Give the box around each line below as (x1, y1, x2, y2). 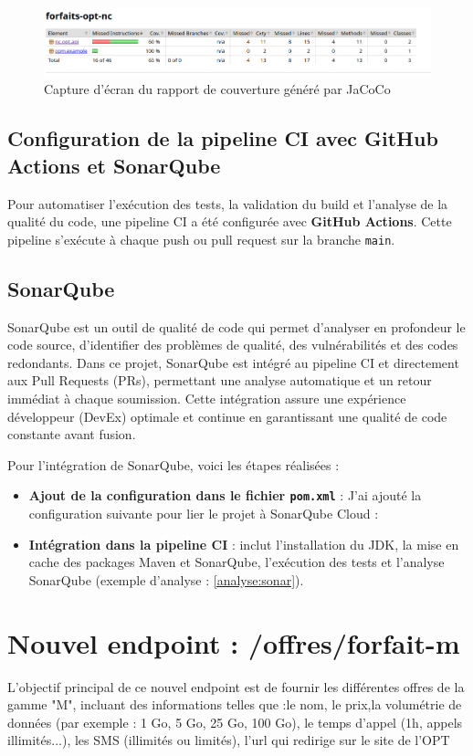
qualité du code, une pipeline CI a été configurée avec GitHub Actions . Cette (7, 212, 452, 231)
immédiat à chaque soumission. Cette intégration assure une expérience (7, 388, 406, 407)
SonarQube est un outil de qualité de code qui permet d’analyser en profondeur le (7, 317, 466, 336)
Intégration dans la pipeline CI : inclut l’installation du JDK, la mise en (28, 534, 459, 553)
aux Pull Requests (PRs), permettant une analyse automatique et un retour (7, 371, 432, 390)
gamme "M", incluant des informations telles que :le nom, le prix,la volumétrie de (7, 695, 462, 714)
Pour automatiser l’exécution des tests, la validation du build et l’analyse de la (7, 194, 448, 213)
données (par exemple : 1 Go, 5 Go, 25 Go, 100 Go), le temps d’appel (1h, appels (7, 712, 463, 731)
